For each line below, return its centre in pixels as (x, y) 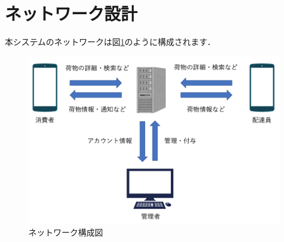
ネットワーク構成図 (66, 232)
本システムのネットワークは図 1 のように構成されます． (110, 42)
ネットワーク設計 (71, 13)
